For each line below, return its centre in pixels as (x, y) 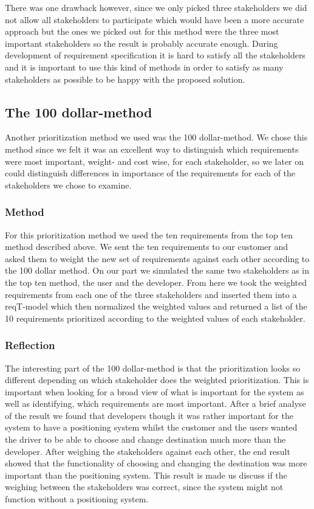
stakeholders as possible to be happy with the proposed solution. (125, 79)
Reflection (30, 345)
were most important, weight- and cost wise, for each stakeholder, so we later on (155, 161)
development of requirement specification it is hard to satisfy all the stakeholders (155, 55)
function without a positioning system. (77, 499)
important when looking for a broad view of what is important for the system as (155, 391)
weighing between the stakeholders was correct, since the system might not (144, 487)
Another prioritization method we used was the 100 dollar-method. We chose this (156, 137)
